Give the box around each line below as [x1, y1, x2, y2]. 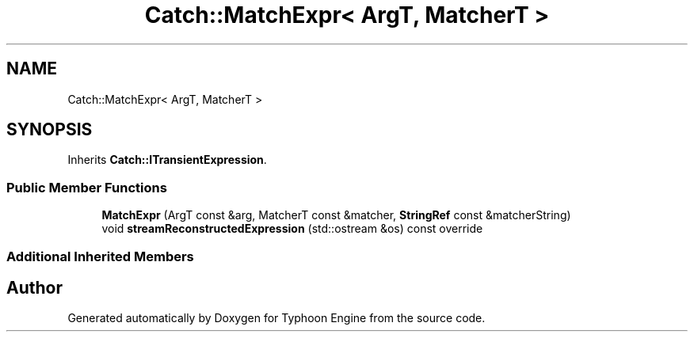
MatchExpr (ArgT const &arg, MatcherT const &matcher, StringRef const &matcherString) [101, 208, 571, 222]
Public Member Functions [6, 179, 167, 196]
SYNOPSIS [6, 120, 93, 140]
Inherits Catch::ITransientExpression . [67, 153, 267, 167]
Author [6, 277, 63, 298]
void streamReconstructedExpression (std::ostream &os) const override [101, 222, 483, 236]
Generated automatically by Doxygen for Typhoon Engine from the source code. [67, 311, 486, 325]
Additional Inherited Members [6, 248, 194, 264]
